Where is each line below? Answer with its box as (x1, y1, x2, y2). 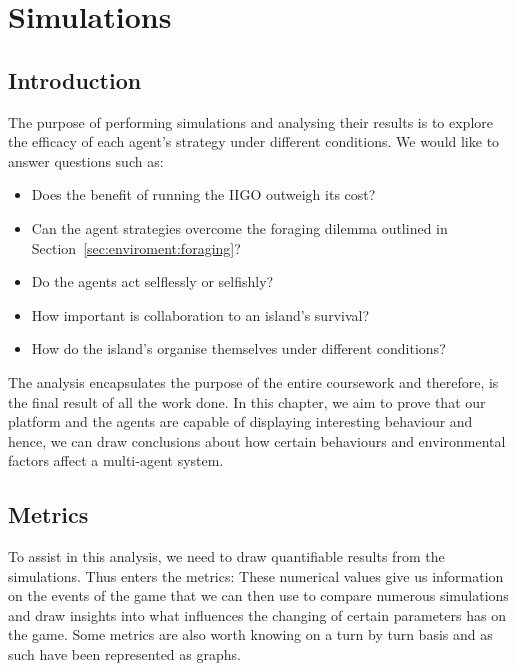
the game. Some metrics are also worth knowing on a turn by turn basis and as (8, 624, 493, 645)
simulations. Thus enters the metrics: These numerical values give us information (8, 565, 504, 586)
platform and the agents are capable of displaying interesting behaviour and (8, 411, 473, 432)
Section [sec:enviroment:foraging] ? (31, 237, 241, 258)
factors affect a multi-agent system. (8, 450, 224, 471)
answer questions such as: (8, 150, 164, 171)
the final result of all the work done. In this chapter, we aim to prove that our (8, 391, 486, 412)
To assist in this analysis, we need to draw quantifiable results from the (8, 546, 445, 567)
